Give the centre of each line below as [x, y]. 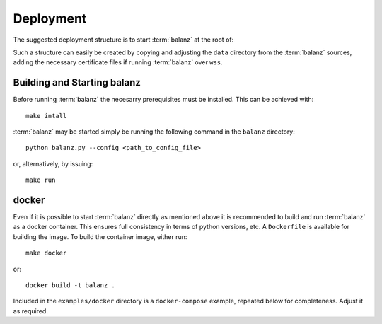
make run [41, 180]
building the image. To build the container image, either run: [100, 236]
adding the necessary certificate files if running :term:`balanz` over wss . [118, 62]
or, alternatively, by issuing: [53, 163]
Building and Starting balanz [77, 82]
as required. [31, 311]
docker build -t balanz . [71, 285]
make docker [46, 253]
